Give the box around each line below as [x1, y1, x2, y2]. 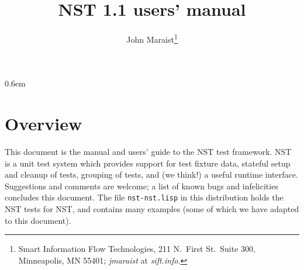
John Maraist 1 [126, 32, 178, 45]
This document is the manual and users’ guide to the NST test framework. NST [5, 146, 292, 158]
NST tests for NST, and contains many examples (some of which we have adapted [5, 203, 299, 215]
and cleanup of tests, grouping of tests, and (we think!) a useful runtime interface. [5, 168, 298, 181]
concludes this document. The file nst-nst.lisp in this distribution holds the [5, 191, 284, 203]
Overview [5, 112, 82, 136]
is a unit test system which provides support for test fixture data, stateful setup [5, 157, 291, 169]
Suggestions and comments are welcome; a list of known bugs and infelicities [5, 179, 278, 192]
